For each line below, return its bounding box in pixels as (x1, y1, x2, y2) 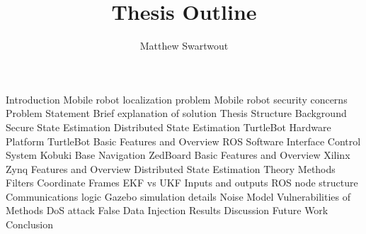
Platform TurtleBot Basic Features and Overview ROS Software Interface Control (6, 133, 361, 148)
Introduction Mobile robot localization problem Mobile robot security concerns (6, 91, 348, 106)
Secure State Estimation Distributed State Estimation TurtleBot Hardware (6, 119, 331, 134)
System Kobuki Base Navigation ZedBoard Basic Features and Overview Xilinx (6, 147, 350, 162)
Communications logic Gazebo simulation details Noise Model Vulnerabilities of (6, 189, 351, 204)
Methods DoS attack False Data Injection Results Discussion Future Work (6, 203, 328, 218)
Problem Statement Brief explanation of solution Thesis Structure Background (6, 106, 347, 121)
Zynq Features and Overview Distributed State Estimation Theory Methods (6, 161, 336, 176)
